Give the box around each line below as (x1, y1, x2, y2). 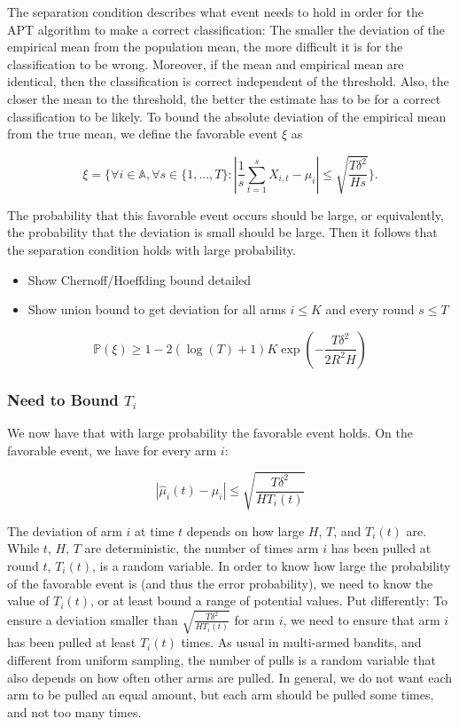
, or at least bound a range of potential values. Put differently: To (90, 591, 447, 610)
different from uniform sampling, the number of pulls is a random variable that (7, 650, 436, 668)
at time (135, 521, 175, 540)
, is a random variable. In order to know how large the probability (92, 556, 451, 574)
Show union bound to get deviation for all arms (27, 300, 286, 319)
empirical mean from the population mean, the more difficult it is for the (7, 37, 403, 56)
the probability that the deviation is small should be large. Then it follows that (7, 223, 438, 241)
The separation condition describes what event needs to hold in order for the (7, 3, 424, 20)
